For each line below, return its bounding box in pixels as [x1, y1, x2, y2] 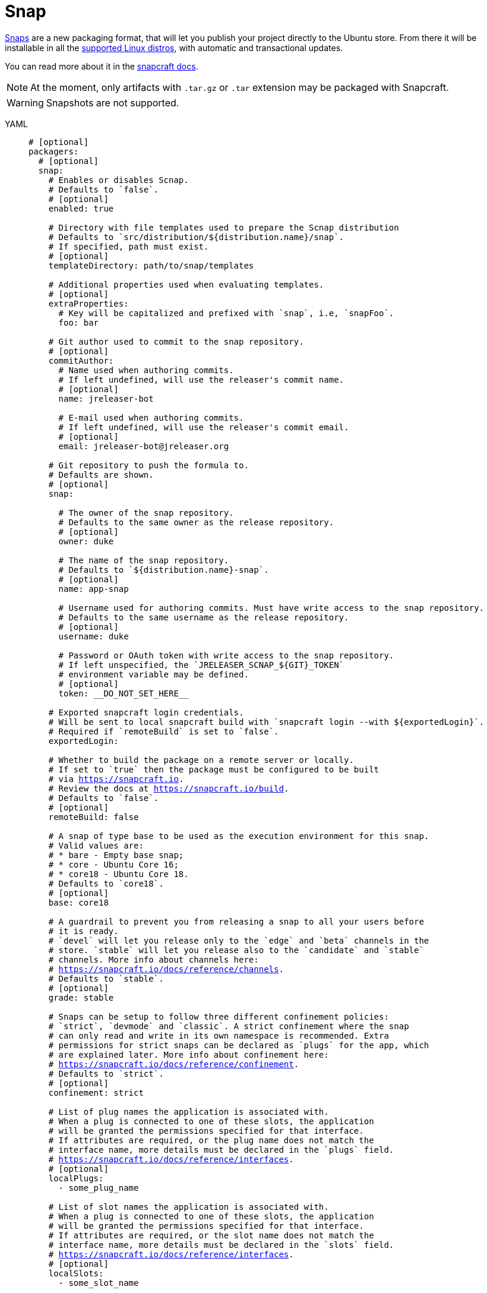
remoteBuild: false [48, 812, 139, 822]
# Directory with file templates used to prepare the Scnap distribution [48, 222, 399, 232]
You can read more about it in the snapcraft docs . [5, 61, 198, 71]
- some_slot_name [58, 1278, 139, 1288]
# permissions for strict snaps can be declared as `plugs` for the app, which [48, 1040, 429, 1050]
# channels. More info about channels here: [48, 954, 259, 964]
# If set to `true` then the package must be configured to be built [48, 764, 380, 774]
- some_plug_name [58, 1182, 139, 1193]
